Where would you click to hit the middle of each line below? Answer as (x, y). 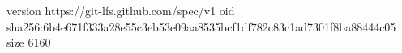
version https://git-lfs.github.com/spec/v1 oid (121, 10)
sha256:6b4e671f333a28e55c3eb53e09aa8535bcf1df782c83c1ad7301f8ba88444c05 (201, 26)
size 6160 (29, 42)
